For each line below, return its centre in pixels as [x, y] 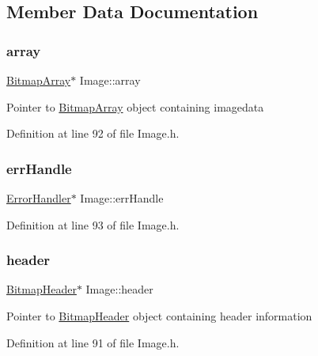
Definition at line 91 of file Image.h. [93, 342]
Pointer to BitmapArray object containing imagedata [135, 106]
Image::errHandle [122, 198]
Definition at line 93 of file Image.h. [93, 224]
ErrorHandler [39, 198]
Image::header [119, 289]
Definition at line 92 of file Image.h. [93, 133]
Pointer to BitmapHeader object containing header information [159, 316]
